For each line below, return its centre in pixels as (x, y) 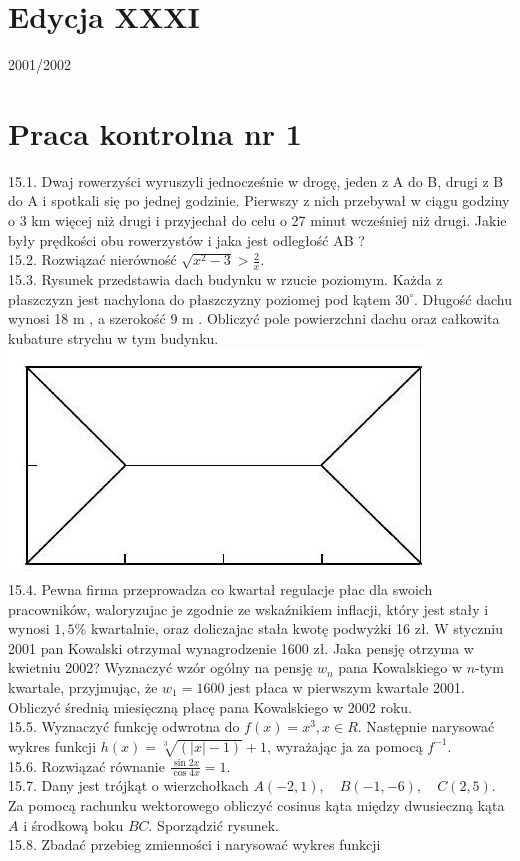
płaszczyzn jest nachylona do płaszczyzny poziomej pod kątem (199, 298)
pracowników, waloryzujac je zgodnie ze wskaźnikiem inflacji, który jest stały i (248, 608)
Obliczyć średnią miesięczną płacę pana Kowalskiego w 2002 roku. (210, 706)
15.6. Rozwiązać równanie (86, 765)
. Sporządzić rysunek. (214, 824)
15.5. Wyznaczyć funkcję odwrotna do (124, 726)
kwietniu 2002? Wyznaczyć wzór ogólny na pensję (160, 667)
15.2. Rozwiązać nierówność (92, 259)
